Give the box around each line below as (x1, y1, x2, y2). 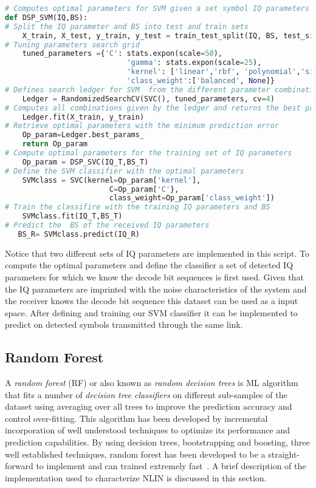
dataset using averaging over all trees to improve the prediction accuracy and (5, 400, 292, 413)
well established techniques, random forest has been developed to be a (5, 447, 266, 460)
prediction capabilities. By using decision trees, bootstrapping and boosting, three (5, 436, 310, 449)
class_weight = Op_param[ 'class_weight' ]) (109, 194, 275, 203)
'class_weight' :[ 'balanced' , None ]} (126, 76, 275, 85)
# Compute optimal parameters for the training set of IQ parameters (5, 149, 292, 157)
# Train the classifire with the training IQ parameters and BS (5, 203, 270, 212)
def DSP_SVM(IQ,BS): (5, 13, 88, 22)
